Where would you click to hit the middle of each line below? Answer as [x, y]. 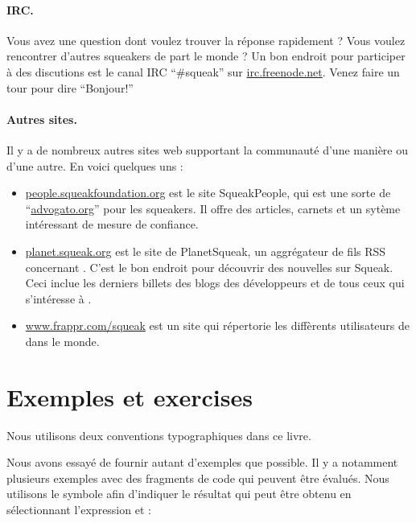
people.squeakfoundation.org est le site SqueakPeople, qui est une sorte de [208, 193]
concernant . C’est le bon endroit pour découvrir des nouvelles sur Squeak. [209, 267]
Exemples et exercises [130, 396]
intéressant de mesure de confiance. [112, 224]
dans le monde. [62, 341]
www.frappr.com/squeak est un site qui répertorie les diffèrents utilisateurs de [217, 325]
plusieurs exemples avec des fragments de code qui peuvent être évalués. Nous [198, 478]
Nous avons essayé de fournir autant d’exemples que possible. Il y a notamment [202, 462]
